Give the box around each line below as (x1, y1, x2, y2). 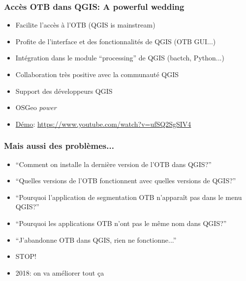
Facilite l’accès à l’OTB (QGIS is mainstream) (15, 20, 155, 30)
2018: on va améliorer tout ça (15, 267, 104, 278)
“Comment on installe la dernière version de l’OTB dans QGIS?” (15, 159, 212, 169)
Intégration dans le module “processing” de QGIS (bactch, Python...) (15, 53, 224, 63)
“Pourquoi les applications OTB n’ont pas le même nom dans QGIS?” (15, 218, 227, 228)
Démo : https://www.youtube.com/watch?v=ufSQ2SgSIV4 (15, 118, 191, 129)
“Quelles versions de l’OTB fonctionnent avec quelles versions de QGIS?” (15, 175, 236, 186)
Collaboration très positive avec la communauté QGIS (15, 69, 179, 79)
